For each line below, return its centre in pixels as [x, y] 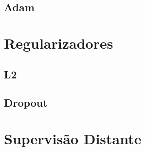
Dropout [26, 103]
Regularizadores [59, 43]
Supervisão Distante [73, 138]
